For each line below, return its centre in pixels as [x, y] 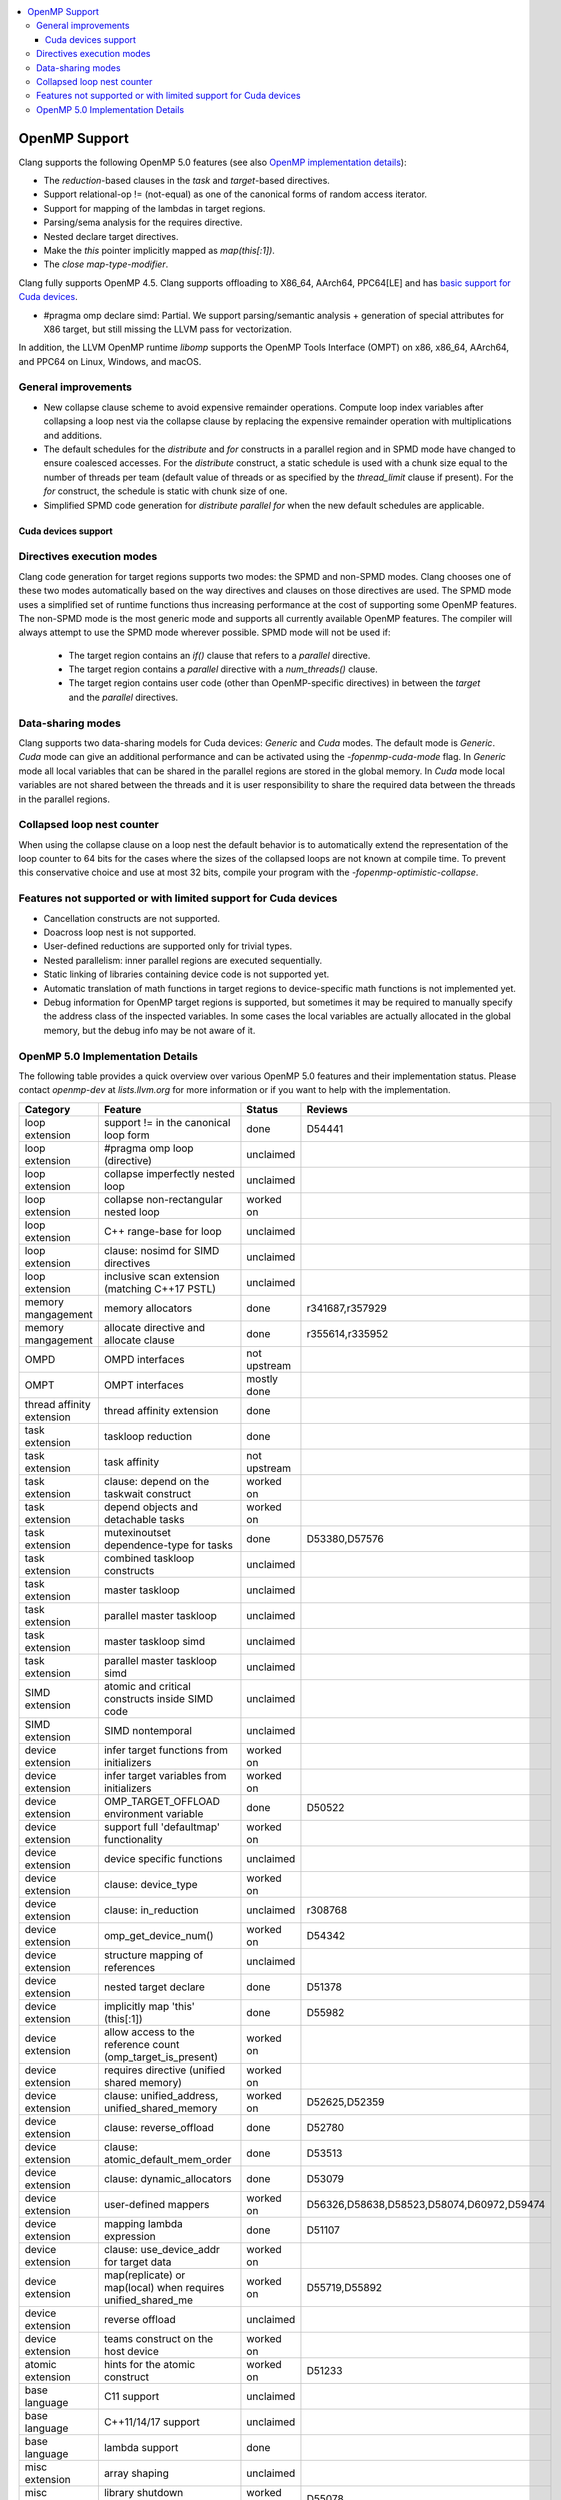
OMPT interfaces [143, 1385]
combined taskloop [149, 1558]
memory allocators [148, 1308]
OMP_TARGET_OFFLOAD [161, 1801]
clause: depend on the [156, 1481]
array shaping [136, 2473]
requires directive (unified [164, 2070]
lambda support [141, 2447]
